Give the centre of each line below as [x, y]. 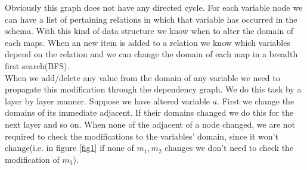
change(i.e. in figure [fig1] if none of [69, 148]
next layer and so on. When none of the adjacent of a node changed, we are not [150, 124]
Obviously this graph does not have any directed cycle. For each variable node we [154, 7]
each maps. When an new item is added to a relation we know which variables [148, 42]
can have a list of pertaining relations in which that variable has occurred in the [151, 19]
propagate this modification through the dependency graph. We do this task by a [153, 89]
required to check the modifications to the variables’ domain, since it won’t [142, 136]
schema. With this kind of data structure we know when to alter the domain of [149, 31]
